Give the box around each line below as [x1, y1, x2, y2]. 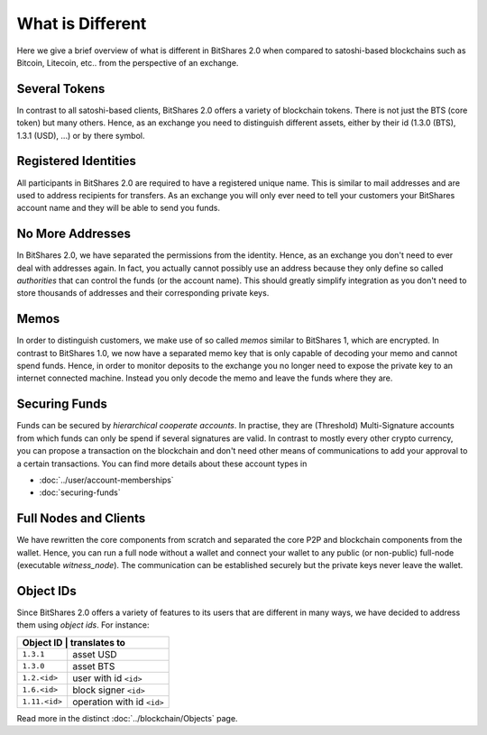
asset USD [72, 648, 117, 660]
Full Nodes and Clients [16, 510, 146, 527]
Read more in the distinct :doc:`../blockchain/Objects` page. [16, 712, 238, 723]
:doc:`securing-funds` [39, 487, 121, 498]
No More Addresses [16, 226, 131, 242]
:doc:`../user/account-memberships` [39, 474, 175, 485]
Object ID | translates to [22, 636, 126, 648]
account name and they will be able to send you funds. [16, 203, 221, 214]
